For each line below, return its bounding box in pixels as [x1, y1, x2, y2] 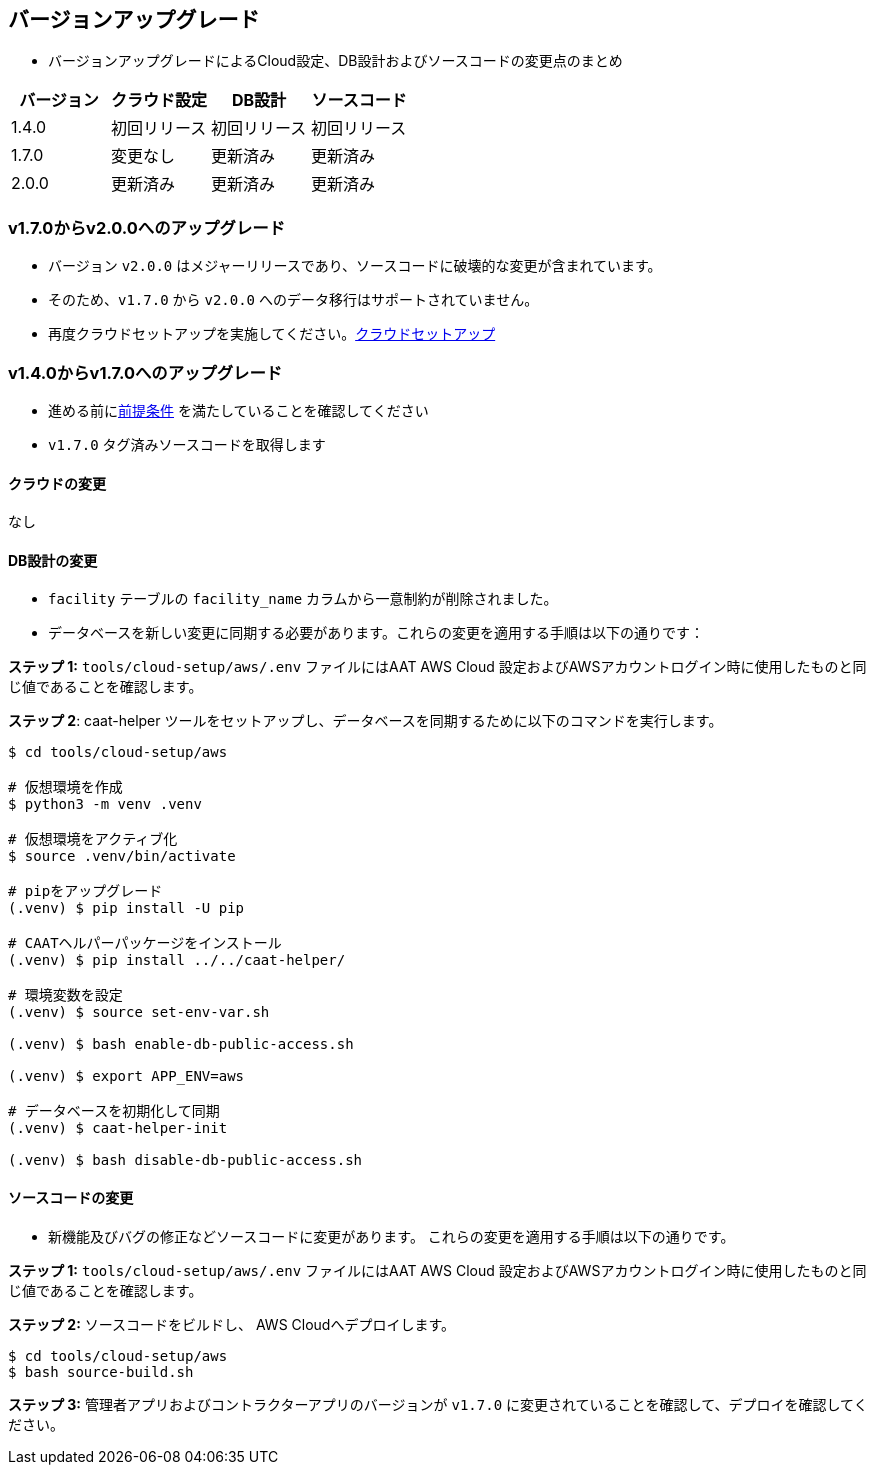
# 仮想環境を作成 [8, 779, 123, 796]
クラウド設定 [111, 90, 208, 111]
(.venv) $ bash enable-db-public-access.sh [8, 1036, 354, 1053]
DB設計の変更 [8, 551, 98, 569]
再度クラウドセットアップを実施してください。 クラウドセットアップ [48, 325, 496, 343]
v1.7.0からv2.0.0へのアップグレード [8, 217, 286, 238]
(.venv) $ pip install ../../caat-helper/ [8, 952, 346, 969]
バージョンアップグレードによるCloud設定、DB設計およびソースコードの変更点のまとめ [48, 52, 623, 70]
